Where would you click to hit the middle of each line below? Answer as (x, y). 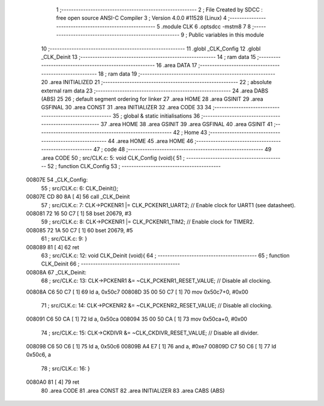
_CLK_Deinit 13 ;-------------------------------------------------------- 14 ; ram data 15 (148, 56)
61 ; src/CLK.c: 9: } (64, 239)
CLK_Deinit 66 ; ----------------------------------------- (110, 264)
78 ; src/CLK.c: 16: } (65, 368)
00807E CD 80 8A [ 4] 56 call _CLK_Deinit (78, 197)
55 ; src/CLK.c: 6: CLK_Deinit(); (80, 188)
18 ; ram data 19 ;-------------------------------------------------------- (187, 74)
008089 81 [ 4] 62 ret (52, 247)
